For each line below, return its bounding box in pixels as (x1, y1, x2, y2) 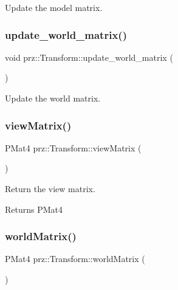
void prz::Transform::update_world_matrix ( (5, 50, 173, 63)
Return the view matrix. (5, 182, 95, 195)
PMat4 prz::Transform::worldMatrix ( (5, 252, 145, 265)
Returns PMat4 (5, 202, 63, 215)
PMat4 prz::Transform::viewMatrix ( (5, 141, 142, 154)
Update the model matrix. (5, 1, 103, 13)
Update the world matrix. (5, 92, 101, 104)
